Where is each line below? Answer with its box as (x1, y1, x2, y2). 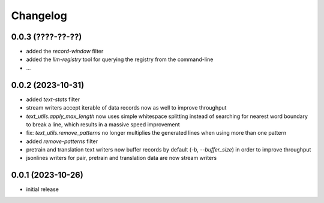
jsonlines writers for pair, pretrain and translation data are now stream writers (26, 154, 217, 162)
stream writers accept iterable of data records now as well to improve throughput (26, 104, 227, 111)
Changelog (11, 9, 67, 22)
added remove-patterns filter (26, 138, 98, 145)
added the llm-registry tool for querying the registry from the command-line (26, 56, 214, 63)
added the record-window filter (26, 48, 104, 55)
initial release (26, 186, 59, 193)
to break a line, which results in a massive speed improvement (26, 120, 180, 128)
